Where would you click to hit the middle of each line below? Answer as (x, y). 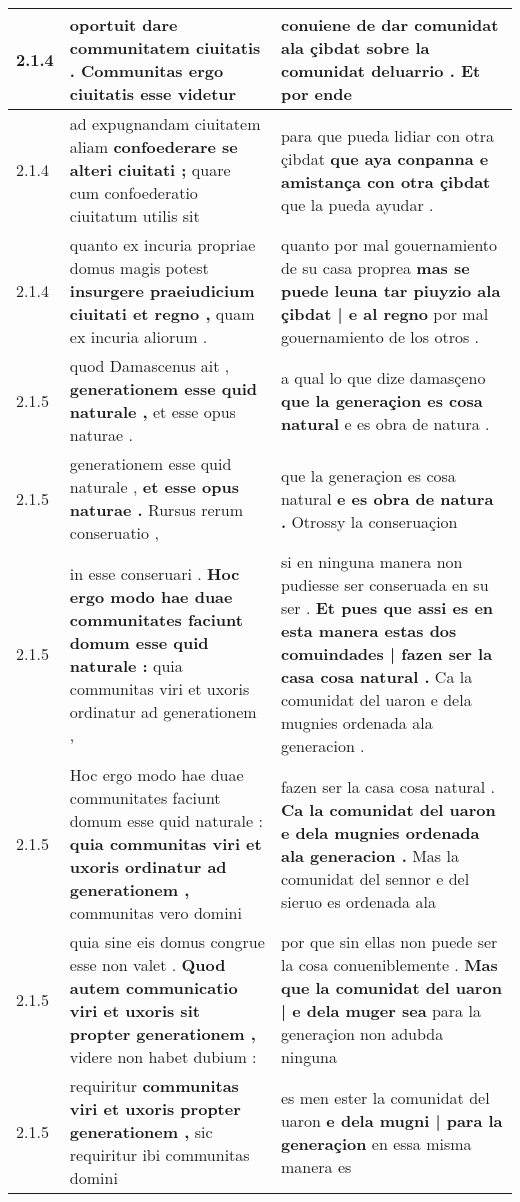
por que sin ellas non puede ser (389, 941)
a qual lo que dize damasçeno (383, 377)
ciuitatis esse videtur (153, 93)
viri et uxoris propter (155, 1108)
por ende (316, 93)
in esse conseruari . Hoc (154, 573)
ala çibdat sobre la (355, 47)
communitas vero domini (155, 912)
